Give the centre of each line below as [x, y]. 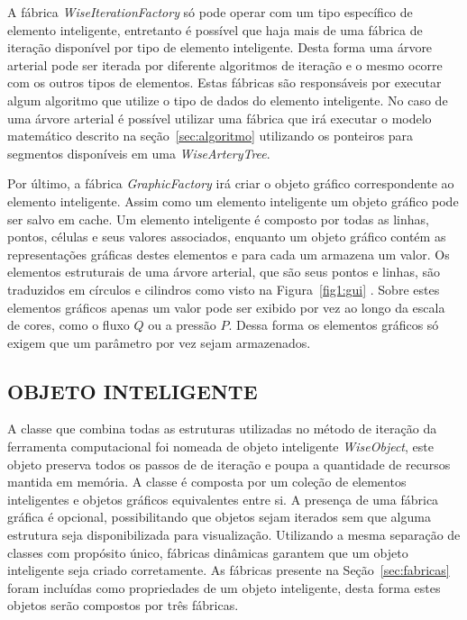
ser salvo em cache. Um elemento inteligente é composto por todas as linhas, [218, 219]
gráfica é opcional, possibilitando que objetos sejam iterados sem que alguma [219, 517]
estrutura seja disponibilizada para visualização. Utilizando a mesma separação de [234, 535]
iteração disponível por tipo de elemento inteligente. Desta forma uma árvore [220, 47]
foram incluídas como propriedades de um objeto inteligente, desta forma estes [224, 587]
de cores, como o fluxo [69, 325]
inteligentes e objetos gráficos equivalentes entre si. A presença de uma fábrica [223, 499]
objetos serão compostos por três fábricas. [123, 605]
